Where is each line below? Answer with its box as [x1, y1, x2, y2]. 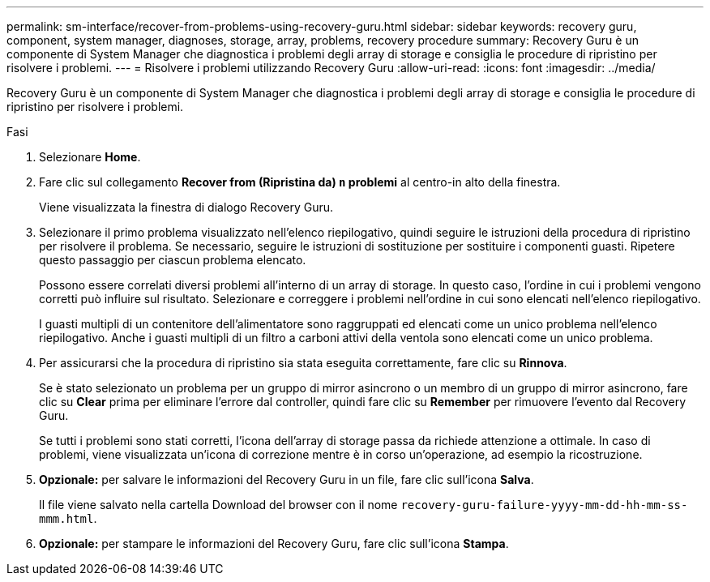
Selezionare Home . [39, 150, 141, 164]
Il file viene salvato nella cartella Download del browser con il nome [39, 498, 398, 511]
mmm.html [39, 512, 94, 525]
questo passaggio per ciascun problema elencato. [39, 253, 306, 267]
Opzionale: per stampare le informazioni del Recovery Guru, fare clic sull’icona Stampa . [39, 537, 509, 550]
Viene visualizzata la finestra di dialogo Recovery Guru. [39, 200, 334, 214]
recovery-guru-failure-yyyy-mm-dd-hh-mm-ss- [400, 499, 688, 511]
